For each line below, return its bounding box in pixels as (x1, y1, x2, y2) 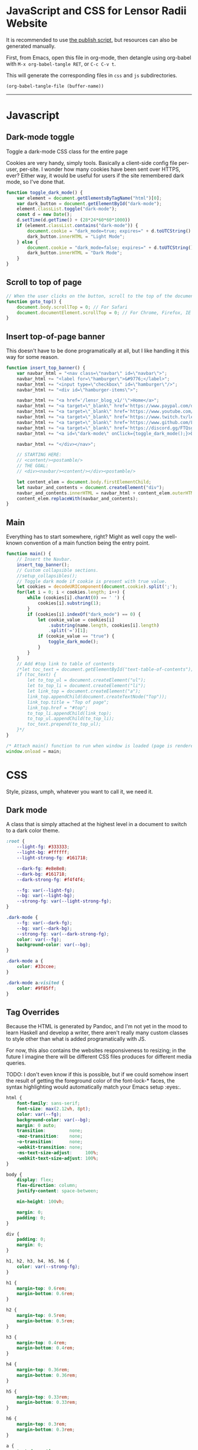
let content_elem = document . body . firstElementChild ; (16, 479, 151, 485)
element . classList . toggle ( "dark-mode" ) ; (16, 206, 117, 212)
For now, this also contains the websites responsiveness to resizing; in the (6, 1047, 186, 1054)
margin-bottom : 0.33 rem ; (16, 1400, 78, 1406)
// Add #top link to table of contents (16, 661, 115, 666)
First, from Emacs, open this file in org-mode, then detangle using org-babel (6, 54, 192, 61)
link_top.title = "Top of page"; (27, 699, 110, 705)
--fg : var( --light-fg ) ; (16, 887, 75, 894)
